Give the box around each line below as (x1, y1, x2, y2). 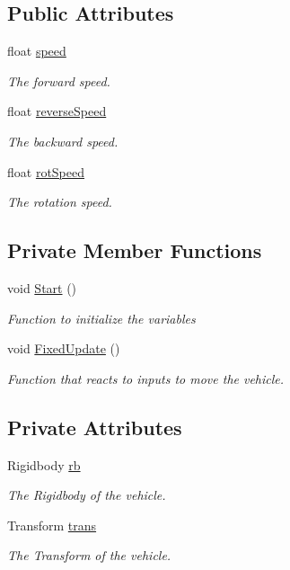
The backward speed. (7, 131, 119, 150)
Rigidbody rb (7, 455, 81, 474)
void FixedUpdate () (7, 339, 120, 358)
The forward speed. (7, 71, 110, 90)
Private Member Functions (7, 236, 262, 264)
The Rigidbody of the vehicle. (7, 485, 166, 504)
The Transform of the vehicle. (7, 546, 171, 565)
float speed (7, 41, 66, 60)
